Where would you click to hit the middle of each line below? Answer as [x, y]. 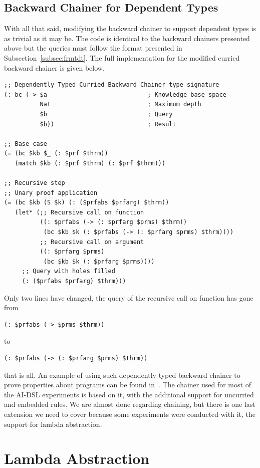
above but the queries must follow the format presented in [93, 48]
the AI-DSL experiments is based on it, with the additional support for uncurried [129, 394]
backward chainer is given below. [54, 67]
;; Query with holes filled [68, 271]
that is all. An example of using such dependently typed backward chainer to [122, 375]
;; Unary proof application [51, 193]
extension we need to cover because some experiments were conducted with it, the [130, 414]
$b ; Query [106, 114]
